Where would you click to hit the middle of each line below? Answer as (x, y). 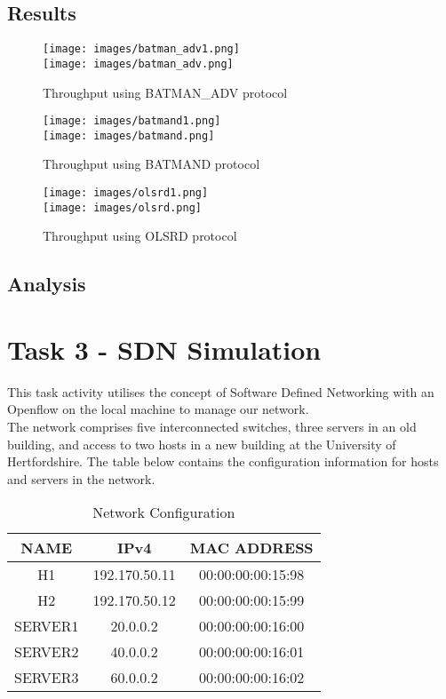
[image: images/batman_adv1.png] (141, 49)
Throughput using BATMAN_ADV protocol (165, 92)
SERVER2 (47, 652)
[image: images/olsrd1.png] (126, 193)
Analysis (47, 284)
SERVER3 (47, 678)
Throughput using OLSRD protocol (140, 236)
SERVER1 (47, 626)
